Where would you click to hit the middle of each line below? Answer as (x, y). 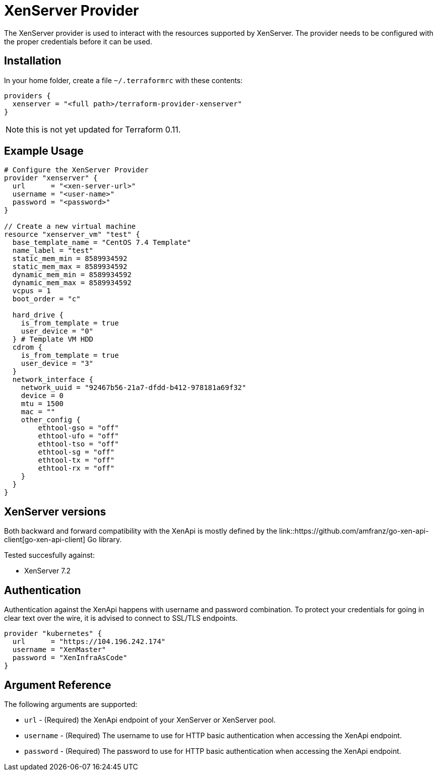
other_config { (51, 420)
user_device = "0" (57, 331)
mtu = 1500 (42, 404)
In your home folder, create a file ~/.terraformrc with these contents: (123, 80)
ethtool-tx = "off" (76, 460)
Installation (33, 61)
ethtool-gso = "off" (78, 428)
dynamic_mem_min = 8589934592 (72, 275)
